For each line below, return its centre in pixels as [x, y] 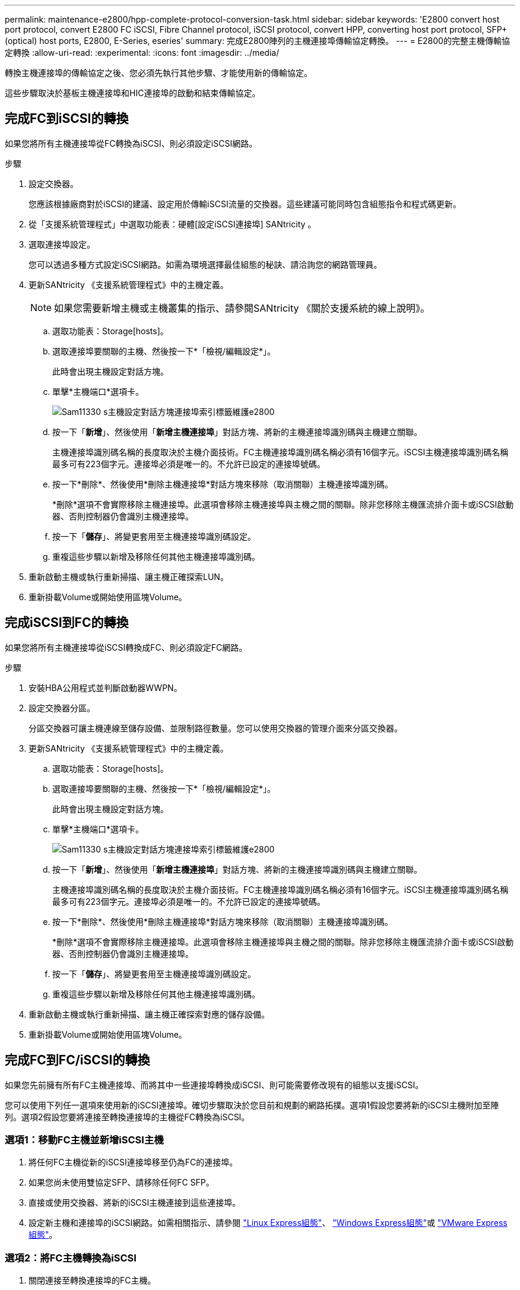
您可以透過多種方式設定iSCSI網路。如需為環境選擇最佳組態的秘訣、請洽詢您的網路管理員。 [205, 264]
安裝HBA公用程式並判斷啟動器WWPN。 [105, 687]
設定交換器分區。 [62, 708]
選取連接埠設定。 [62, 244]
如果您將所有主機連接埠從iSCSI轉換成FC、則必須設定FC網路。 [126, 647]
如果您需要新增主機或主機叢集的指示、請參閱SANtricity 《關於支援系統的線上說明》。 [242, 308]
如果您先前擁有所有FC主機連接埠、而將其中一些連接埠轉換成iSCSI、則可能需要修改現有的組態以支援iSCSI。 [214, 1085]
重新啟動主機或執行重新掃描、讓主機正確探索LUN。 [129, 576]
